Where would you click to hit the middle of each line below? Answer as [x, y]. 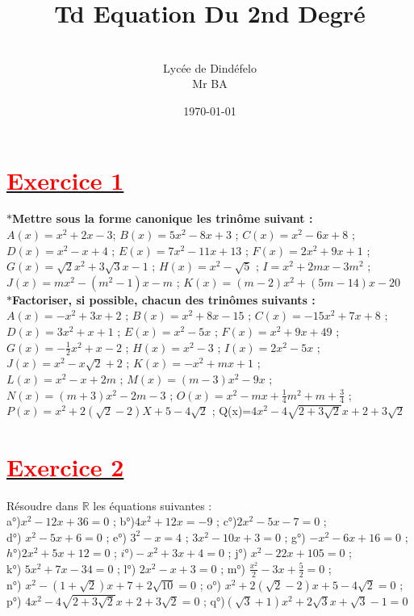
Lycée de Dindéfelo [210, 67]
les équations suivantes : [153, 505]
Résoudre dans [43, 505]
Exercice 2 [65, 466]
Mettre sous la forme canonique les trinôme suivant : [163, 218]
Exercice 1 [65, 180]
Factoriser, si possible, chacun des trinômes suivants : [164, 299]
